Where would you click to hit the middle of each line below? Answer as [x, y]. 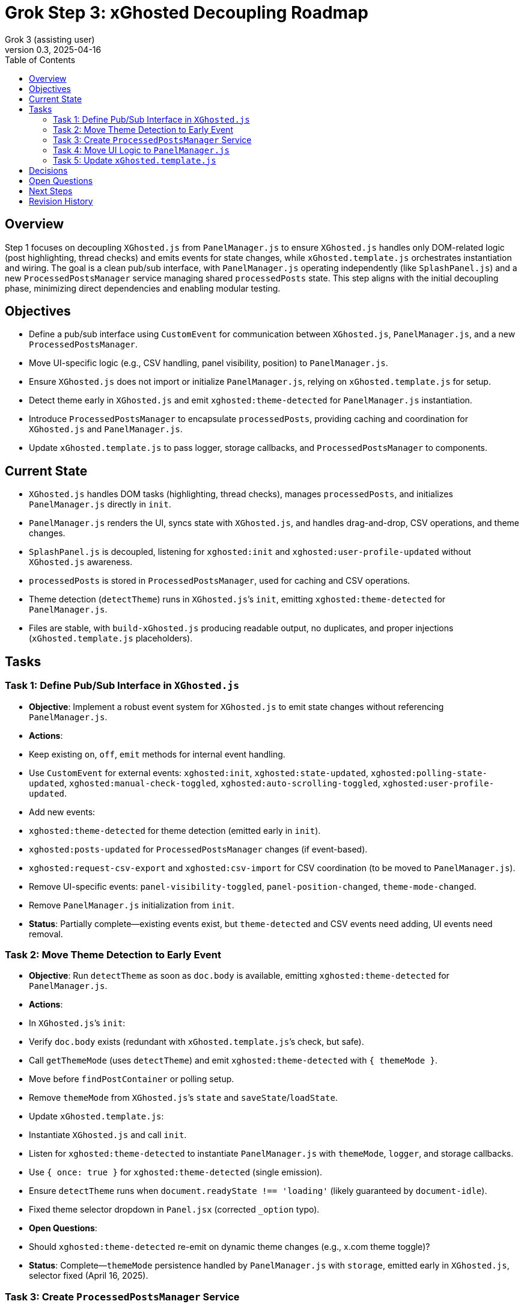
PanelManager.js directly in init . [100, 504]
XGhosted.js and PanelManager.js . [106, 429]
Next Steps [51, 191]
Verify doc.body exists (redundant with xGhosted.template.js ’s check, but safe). [196, 1042]
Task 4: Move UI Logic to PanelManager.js [141, 150]
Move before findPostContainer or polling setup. [132, 1079]
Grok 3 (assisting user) [50, 39]
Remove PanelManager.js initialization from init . [132, 905]
